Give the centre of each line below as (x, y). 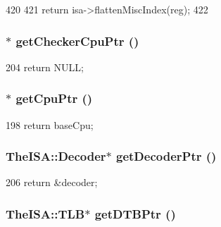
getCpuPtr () (54, 98)
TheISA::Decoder (56, 156)
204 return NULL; (45, 67)
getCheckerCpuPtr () (77, 41)
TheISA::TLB (45, 213)
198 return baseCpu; (50, 124)
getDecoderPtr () (166, 156)
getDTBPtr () (135, 213)
